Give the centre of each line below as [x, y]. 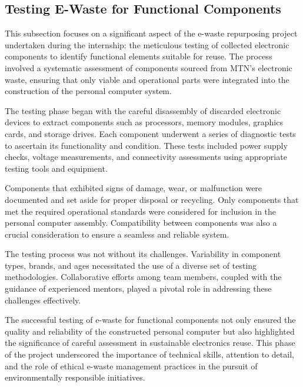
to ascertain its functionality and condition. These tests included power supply [146, 145]
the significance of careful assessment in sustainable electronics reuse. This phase [150, 343]
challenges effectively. [43, 300]
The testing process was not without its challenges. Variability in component [143, 254]
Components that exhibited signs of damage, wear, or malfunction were [134, 188]
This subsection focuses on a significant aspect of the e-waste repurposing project [151, 33]
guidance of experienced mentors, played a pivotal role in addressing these [138, 288]
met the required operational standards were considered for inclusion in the [141, 211]
